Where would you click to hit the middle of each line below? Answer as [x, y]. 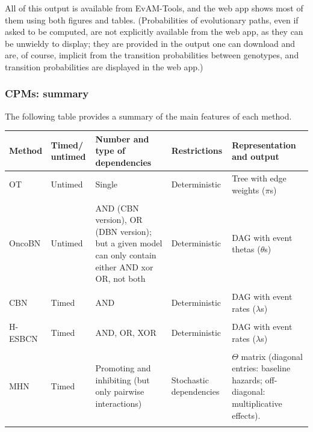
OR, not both [120, 278]
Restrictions [197, 151]
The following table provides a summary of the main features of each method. [148, 116]
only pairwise [120, 391]
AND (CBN [117, 208]
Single [107, 184]
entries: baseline [261, 368]
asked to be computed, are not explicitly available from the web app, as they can [154, 32]
